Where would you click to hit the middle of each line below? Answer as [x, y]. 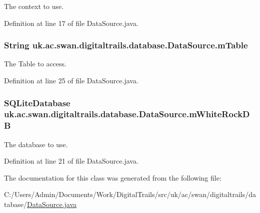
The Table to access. [35, 64]
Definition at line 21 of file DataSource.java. [71, 161]
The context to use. [34, 6]
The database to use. [36, 144]
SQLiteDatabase [37, 103]
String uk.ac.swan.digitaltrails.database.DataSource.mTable [126, 45]
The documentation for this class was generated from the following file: [113, 177]
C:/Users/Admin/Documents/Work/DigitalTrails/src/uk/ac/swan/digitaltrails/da [130, 194]
